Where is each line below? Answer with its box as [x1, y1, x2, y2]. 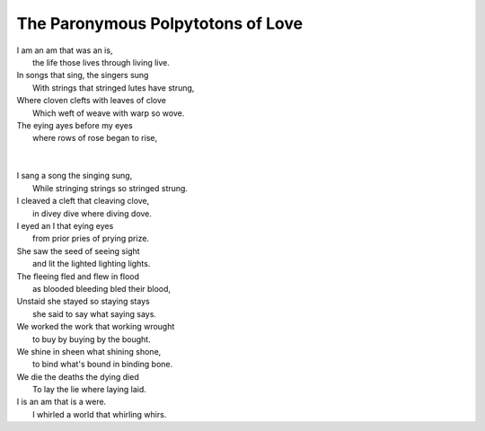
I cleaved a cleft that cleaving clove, [16, 196, 150, 207]
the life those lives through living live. [32, 57, 170, 67]
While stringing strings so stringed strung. [32, 182, 189, 193]
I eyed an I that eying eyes [16, 221, 114, 232]
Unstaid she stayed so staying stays [16, 296, 150, 307]
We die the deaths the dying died [16, 371, 139, 382]
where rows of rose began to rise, [32, 133, 157, 144]
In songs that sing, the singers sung [16, 70, 149, 81]
